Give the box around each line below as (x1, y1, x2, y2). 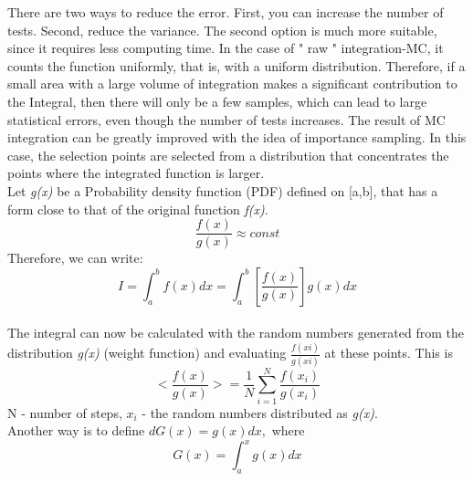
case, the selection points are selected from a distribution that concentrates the (7, 145, 449, 164)
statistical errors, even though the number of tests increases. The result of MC (7, 110, 446, 129)
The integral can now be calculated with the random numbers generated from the (7, 323, 464, 342)
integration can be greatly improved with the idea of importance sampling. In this (7, 128, 467, 147)
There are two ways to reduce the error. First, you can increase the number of (7, 3, 444, 21)
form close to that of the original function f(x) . (7, 199, 268, 218)
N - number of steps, (7, 403, 122, 422)
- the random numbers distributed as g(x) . (142, 403, 378, 422)
